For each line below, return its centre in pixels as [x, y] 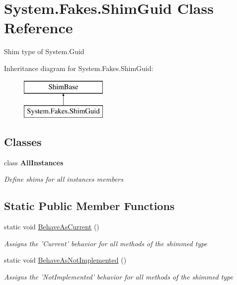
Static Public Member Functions [89, 206]
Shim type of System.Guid [44, 51]
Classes [23, 142]
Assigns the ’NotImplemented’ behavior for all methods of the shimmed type [118, 277]
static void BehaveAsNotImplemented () [65, 260]
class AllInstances [34, 162]
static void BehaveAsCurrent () [52, 227]
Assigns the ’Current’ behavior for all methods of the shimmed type [106, 243]
